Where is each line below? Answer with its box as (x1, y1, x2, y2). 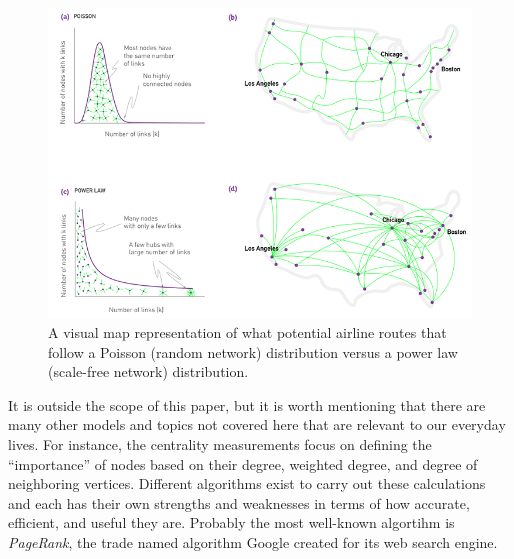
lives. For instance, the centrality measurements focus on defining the (8, 433, 432, 454)
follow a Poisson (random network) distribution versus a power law (48, 341, 458, 362)
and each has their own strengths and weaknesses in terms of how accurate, (8, 492, 470, 513)
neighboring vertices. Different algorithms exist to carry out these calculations (8, 473, 486, 494)
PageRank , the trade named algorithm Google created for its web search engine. (8, 531, 498, 552)
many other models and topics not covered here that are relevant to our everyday (8, 414, 506, 435)
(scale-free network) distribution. (48, 361, 249, 382)
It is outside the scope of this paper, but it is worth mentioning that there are (8, 394, 486, 415)
